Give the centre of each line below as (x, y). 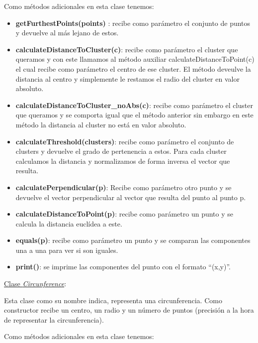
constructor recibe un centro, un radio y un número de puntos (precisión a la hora (129, 310)
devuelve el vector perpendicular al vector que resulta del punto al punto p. (131, 197)
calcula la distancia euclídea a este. (69, 223)
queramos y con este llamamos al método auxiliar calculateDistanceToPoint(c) (135, 59)
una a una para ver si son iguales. (67, 250)
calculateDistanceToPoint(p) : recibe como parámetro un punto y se (124, 214)
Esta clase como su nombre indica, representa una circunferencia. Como (113, 300)
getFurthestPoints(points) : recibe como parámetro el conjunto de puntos (133, 23)
